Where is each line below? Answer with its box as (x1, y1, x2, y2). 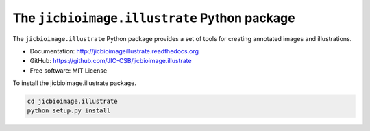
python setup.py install (27, 107, 111, 115)
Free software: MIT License (29, 66, 108, 75)
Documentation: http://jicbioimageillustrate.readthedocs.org (29, 47, 199, 55)
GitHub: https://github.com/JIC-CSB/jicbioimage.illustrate (29, 57, 192, 65)
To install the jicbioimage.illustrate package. (12, 79, 136, 87)
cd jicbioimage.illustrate (27, 97, 118, 106)
